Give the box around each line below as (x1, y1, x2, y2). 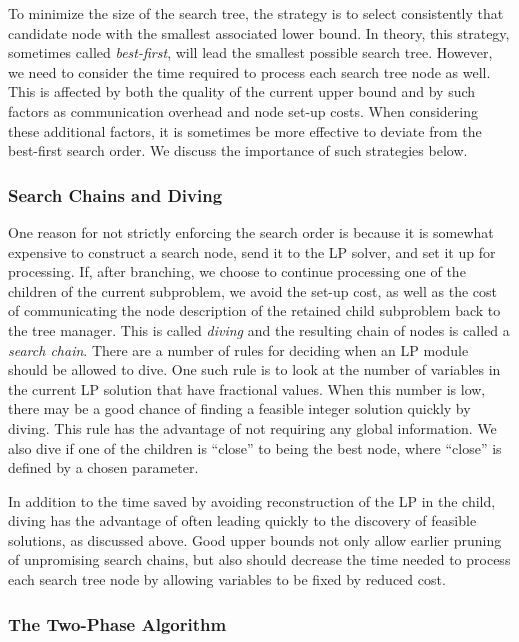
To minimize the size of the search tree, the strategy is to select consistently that (8, 3, 504, 23)
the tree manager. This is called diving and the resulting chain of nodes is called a (8, 319, 510, 340)
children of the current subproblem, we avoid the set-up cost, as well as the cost (8, 280, 498, 301)
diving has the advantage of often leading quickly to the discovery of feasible (8, 510, 477, 531)
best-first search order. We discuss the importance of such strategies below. (8, 140, 468, 161)
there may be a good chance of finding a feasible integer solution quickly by (8, 398, 471, 419)
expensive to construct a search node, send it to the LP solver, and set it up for (8, 241, 496, 262)
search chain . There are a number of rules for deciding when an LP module (8, 339, 469, 360)
